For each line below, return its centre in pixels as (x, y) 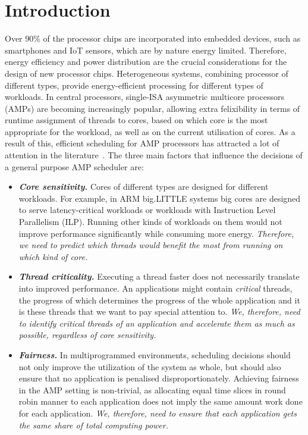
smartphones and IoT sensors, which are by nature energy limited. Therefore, (146, 50)
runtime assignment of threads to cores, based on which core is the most (136, 120)
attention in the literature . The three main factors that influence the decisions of (154, 155)
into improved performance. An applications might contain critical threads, (155, 288)
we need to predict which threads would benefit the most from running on (151, 245)
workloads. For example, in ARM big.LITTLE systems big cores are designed (160, 198)
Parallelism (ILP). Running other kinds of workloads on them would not (150, 222)
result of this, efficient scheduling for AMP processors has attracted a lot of (142, 143)
